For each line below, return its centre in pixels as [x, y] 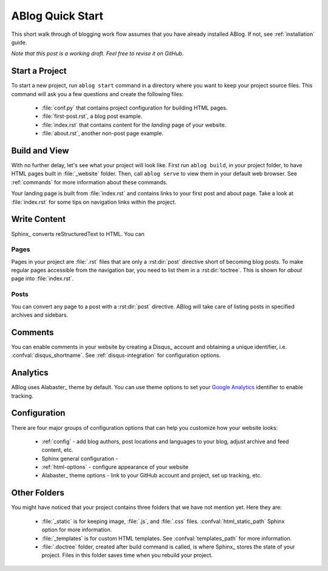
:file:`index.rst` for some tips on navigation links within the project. [94, 202]
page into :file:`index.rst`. [43, 279]
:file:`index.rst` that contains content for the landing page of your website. [134, 125]
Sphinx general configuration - [80, 459]
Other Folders [38, 493]
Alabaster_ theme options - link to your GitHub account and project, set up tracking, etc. [152, 476]
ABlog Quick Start [57, 16]
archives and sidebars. [40, 315]
